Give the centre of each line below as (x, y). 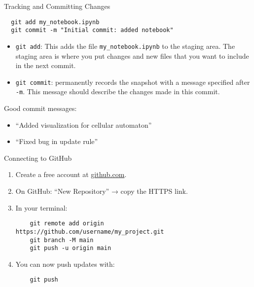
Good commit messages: (40, 108)
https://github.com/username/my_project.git (90, 232)
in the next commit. (46, 65)
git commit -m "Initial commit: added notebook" (92, 30)
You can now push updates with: (65, 264)
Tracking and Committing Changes (57, 6)
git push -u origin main (71, 248)
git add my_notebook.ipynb (55, 22)
